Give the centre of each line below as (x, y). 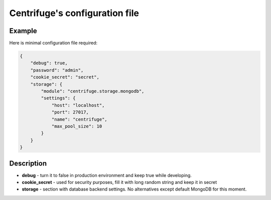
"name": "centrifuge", (79, 119)
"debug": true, (49, 63)
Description (28, 163)
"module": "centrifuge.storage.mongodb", (93, 91)
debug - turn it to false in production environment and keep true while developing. (107, 175)
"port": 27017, (70, 112)
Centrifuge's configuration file (74, 13)
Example (23, 31)
